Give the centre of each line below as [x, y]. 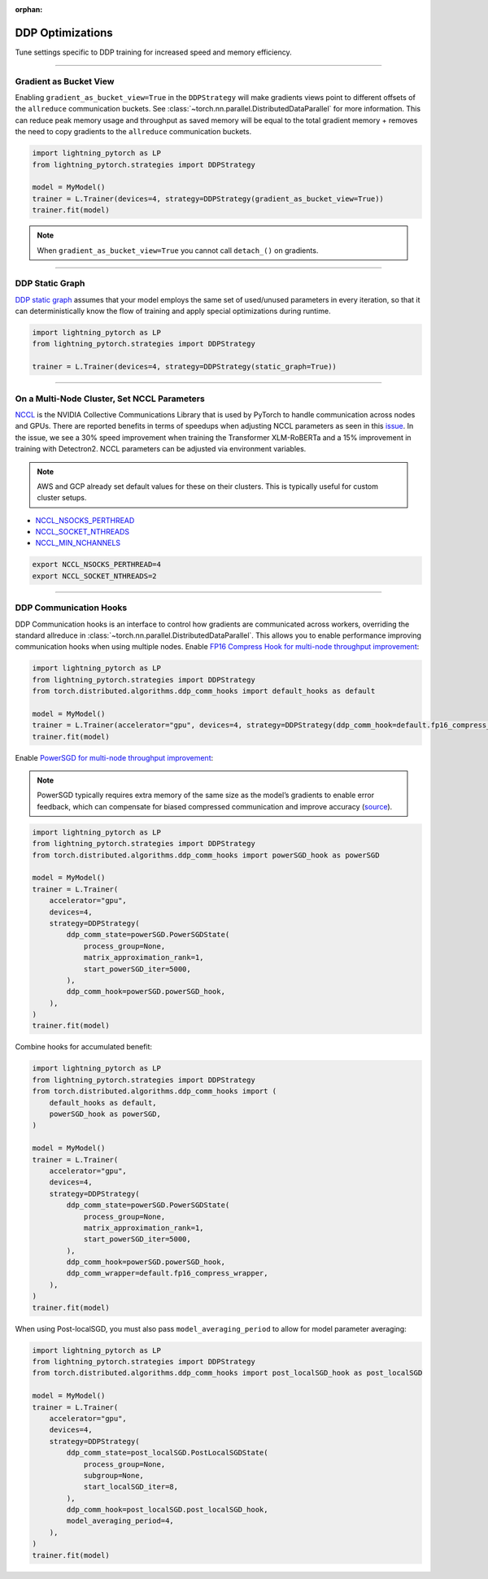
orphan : [29, 9]
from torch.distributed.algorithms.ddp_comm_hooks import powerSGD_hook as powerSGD [206, 855]
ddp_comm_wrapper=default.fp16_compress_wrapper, [167, 1274]
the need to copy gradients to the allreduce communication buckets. [133, 132]
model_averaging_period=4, [120, 1521]
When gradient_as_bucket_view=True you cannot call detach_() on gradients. [178, 250]
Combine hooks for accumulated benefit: [84, 1047]
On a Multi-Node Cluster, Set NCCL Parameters [110, 399]
